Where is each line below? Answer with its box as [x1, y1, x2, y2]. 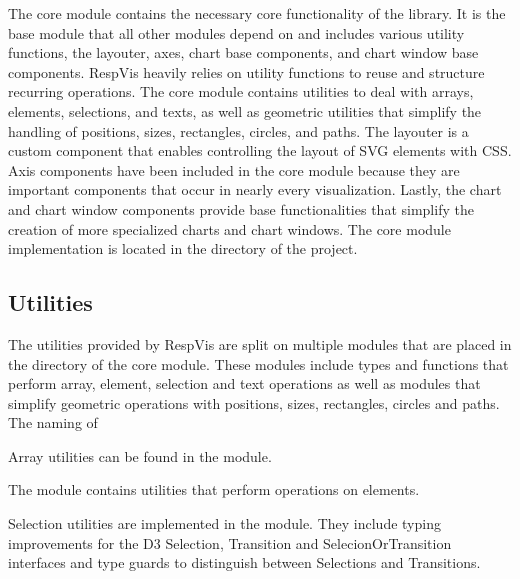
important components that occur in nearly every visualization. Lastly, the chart [8, 179, 502, 200]
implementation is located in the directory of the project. [8, 238, 358, 259]
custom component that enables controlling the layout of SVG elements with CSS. [8, 140, 512, 161]
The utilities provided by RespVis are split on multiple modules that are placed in [8, 333, 512, 354]
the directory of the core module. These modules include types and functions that [8, 353, 509, 374]
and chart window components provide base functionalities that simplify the [8, 198, 474, 219]
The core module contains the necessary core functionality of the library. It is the [8, 3, 506, 23]
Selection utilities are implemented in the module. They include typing [8, 513, 441, 534]
